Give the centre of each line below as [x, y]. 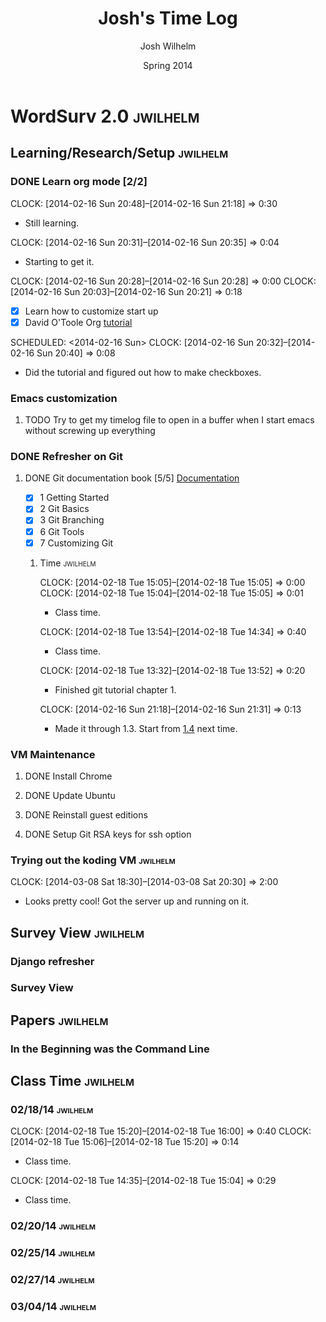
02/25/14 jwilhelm [53, 1253]
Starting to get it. [59, 261]
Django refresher [52, 961]
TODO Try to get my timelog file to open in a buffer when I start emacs [169, 420]
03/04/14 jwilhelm [53, 1307]
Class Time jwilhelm [72, 1081]
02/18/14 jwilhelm [52, 1110]
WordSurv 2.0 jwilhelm [105, 116]
